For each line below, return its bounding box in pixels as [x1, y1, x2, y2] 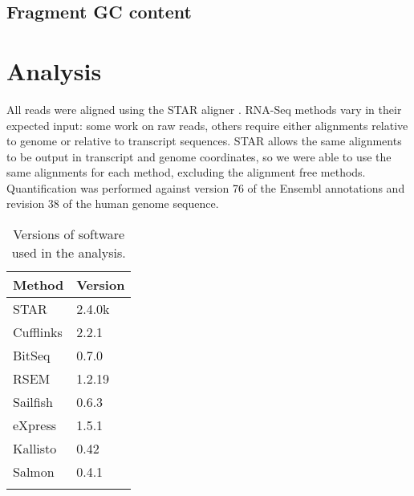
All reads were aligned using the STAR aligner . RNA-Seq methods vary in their [6, 100, 402, 117]
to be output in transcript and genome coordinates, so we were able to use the [6, 148, 392, 165]
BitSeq [13, 346, 51, 365]
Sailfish [13, 392, 53, 412]
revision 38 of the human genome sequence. [6, 195, 219, 212]
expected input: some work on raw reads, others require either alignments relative [6, 116, 408, 133]
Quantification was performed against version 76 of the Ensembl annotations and [6, 179, 405, 196]
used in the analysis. [11, 243, 126, 262]
